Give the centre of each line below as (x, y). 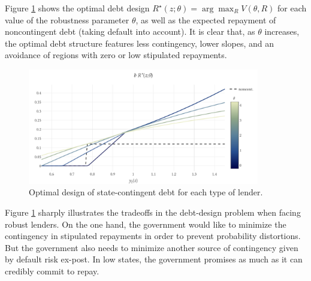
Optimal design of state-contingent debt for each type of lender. (146, 192)
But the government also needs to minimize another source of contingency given (152, 247)
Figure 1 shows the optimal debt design (77, 8)
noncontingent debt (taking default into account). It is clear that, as (130, 31)
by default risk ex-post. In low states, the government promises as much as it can (154, 259)
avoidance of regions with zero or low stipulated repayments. (116, 55)
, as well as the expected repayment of (206, 19)
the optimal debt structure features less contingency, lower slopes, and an (139, 43)
